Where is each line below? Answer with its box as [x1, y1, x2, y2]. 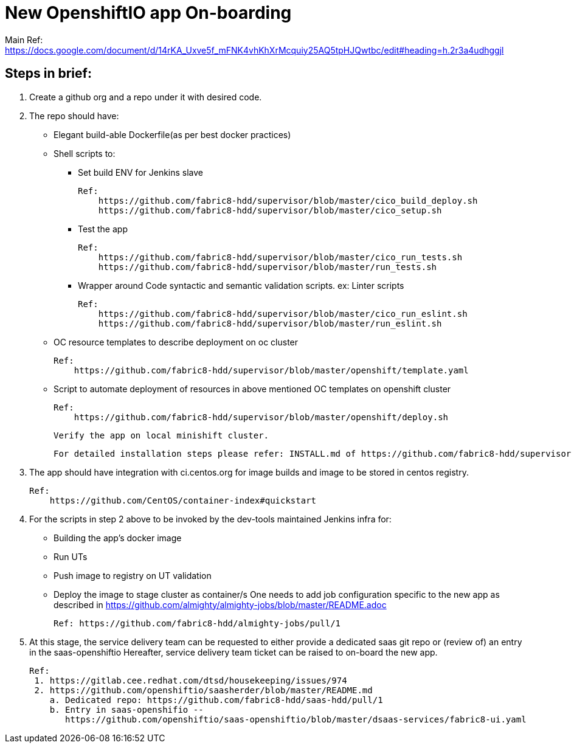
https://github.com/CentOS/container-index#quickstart [49, 495, 317, 505]
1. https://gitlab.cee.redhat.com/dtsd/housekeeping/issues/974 [34, 675, 347, 685]
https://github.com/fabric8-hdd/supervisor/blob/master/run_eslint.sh [98, 318, 442, 328]
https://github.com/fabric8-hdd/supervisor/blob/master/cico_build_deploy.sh [98, 195, 478, 206]
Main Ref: [5, 34, 43, 45]
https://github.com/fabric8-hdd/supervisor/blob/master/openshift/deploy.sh [74, 412, 449, 422]
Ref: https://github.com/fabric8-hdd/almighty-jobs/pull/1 [54, 618, 341, 628]
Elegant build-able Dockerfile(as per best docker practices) [54, 129, 291, 140]
